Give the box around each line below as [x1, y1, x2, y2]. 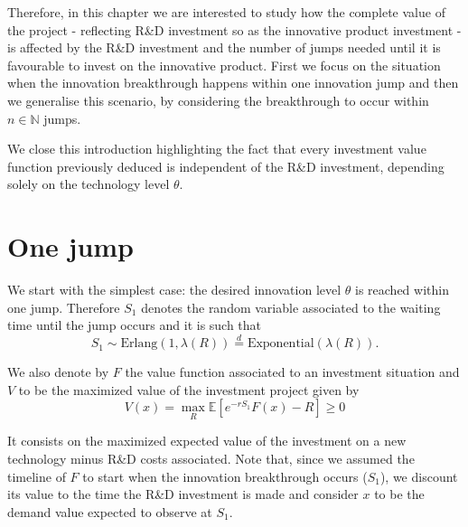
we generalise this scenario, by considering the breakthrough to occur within [7, 90, 429, 109]
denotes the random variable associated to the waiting [141, 297, 441, 316]
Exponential [247, 337, 314, 351]
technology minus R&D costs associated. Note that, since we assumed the [7, 449, 415, 468]
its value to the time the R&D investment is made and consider [7, 485, 359, 503]
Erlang [120, 337, 158, 351]
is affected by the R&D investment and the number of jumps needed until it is [7, 38, 441, 57]
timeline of [7, 466, 66, 485]
